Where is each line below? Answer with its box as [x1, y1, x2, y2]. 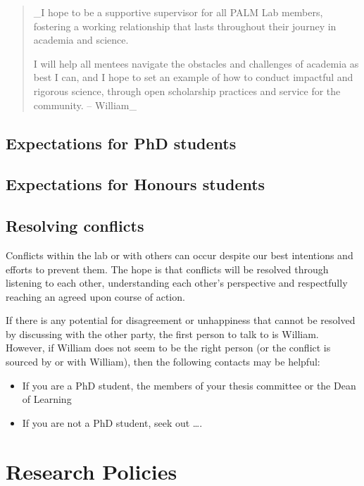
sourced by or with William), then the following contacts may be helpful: [6, 354, 320, 369]
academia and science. [33, 32, 129, 47]
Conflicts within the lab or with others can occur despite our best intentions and [6, 247, 353, 262]
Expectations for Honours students [6, 173, 265, 195]
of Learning [22, 392, 72, 406]
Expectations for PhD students [6, 132, 237, 154]
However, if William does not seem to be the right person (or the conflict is [6, 340, 331, 355]
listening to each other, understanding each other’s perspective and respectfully [6, 275, 348, 290]
